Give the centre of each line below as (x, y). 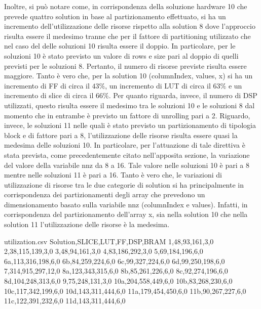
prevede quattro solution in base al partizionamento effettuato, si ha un (115, 16)
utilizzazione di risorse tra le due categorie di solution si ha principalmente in (124, 184)
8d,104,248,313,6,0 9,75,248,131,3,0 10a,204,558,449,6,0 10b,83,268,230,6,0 (118, 281)
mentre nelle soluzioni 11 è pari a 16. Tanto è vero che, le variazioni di (113, 175)
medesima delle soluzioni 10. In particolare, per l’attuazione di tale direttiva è (125, 145)
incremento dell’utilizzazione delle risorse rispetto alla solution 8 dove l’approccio (130, 26)
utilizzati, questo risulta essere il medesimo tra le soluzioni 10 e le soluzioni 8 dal (129, 105)
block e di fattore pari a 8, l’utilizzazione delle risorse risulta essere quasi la (121, 135)
